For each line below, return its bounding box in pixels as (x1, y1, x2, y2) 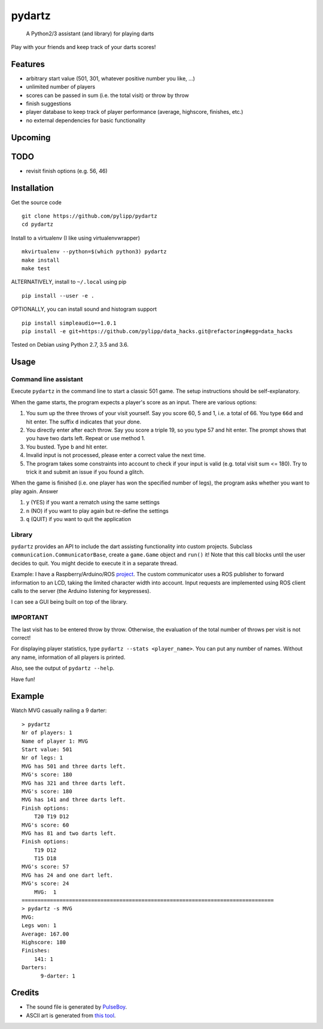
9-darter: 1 (40, 972, 76, 979)
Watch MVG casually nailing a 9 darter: (11, 707, 107, 714)
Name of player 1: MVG (22, 737, 89, 744)
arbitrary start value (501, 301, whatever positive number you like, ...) (26, 75, 196, 82)
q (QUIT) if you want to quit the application (26, 515, 132, 522)
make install (22, 256, 60, 264)
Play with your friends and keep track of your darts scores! (11, 43, 156, 50)
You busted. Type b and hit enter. (26, 443, 108, 450)
